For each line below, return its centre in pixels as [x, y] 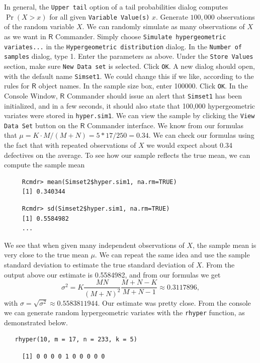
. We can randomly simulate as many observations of [163, 26]
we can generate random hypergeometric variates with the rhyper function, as [124, 312]
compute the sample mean [45, 165]
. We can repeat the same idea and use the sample [172, 255]
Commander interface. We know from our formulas [165, 125]
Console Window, [31, 95]
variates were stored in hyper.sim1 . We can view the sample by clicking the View [129, 115]
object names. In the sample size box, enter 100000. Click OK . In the [143, 86]
